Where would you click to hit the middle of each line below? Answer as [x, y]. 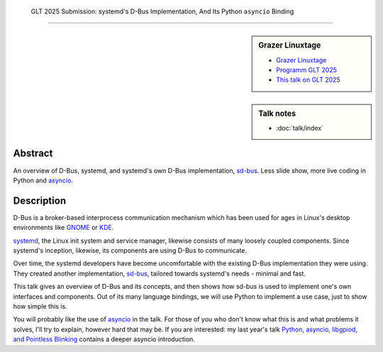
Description [40, 200]
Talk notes [277, 114]
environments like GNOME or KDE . [63, 228]
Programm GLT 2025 [306, 70]
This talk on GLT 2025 [308, 80]
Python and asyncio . [43, 180]
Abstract [33, 154]
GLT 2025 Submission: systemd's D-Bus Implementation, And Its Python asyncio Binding [162, 11]
